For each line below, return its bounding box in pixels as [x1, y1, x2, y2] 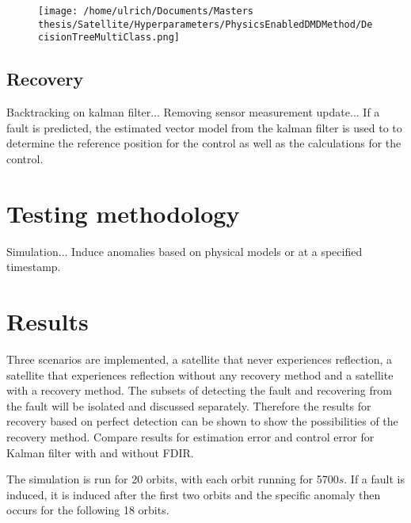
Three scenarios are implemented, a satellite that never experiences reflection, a [6, 350, 392, 367]
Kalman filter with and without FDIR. [6, 444, 194, 460]
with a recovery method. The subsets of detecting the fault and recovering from [6, 382, 392, 399]
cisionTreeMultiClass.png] [38, 32, 180, 44]
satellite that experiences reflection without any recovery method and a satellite [6, 366, 394, 383]
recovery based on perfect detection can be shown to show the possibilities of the [6, 413, 398, 429]
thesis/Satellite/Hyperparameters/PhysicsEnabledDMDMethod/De [38, 18, 373, 30]
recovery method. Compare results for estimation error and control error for [6, 428, 375, 445]
